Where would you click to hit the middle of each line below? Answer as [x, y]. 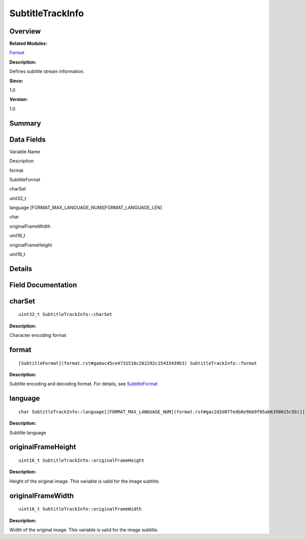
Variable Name [25, 151]
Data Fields [27, 139]
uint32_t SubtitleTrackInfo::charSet [66, 314]
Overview [25, 31]
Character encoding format [38, 335]
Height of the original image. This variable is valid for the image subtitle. [85, 481]
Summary [25, 123]
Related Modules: [28, 44]
